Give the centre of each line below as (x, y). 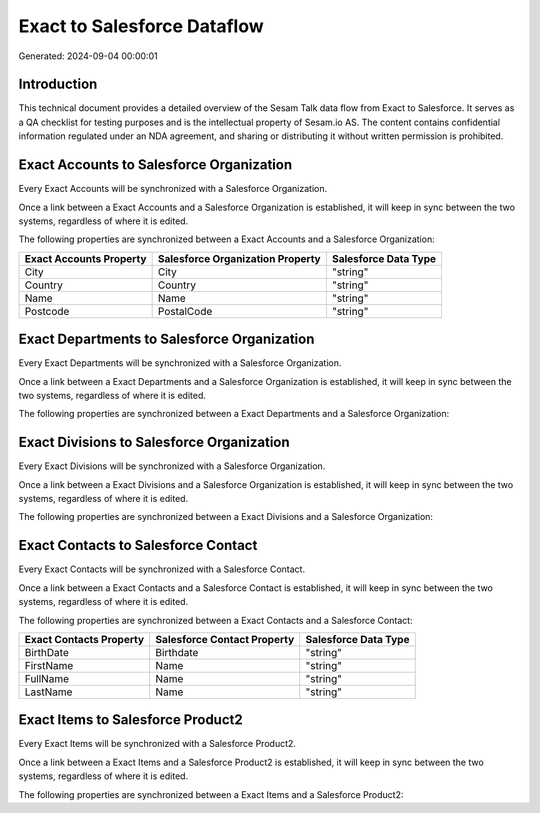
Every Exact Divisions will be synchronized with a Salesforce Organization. (172, 466)
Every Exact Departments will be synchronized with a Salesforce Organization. (180, 363)
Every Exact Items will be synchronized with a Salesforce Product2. (157, 744)
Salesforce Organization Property (239, 258)
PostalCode (185, 311)
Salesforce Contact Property (225, 639)
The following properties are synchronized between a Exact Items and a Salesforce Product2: (211, 794)
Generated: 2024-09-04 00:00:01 (88, 56)
